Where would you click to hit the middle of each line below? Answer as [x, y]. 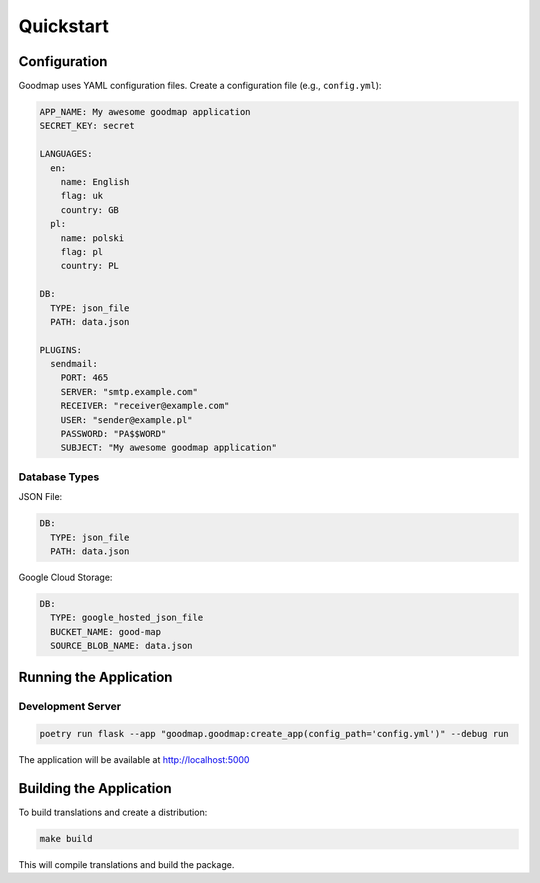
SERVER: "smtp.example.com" [129, 391]
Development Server [70, 707]
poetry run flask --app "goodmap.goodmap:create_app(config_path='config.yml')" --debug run [274, 734]
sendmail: [74, 364]
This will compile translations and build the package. [126, 865]
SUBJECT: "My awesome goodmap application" [168, 448]
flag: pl [82, 251]
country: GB [90, 209]
